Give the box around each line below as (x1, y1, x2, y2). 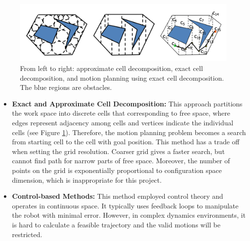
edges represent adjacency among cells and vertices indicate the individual (12, 117, 233, 127)
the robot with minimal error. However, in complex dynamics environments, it (12, 210, 246, 220)
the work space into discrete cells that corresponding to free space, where (12, 108, 231, 118)
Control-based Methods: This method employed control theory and (12, 191, 223, 201)
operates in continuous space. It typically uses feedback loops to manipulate (12, 200, 239, 210)
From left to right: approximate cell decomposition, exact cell (20, 63, 203, 73)
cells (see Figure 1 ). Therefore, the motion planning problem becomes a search (12, 127, 246, 137)
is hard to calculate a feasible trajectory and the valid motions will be (12, 219, 221, 229)
